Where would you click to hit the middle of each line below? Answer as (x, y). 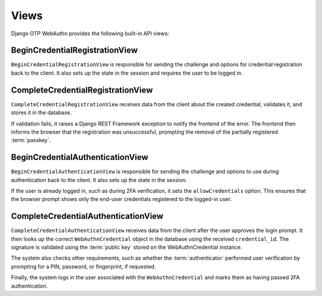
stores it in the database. (41, 113)
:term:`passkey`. (31, 140)
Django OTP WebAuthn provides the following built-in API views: (90, 33)
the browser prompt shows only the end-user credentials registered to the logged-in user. (121, 199)
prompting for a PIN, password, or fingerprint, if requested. (83, 266)
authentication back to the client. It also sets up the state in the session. (99, 180)
